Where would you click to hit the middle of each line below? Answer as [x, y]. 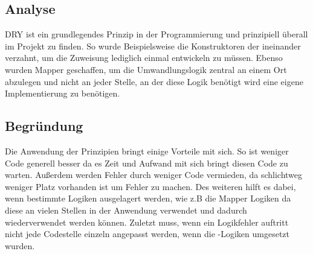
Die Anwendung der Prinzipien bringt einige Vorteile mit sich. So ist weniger [147, 151]
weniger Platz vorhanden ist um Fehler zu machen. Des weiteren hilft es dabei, [150, 186]
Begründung [44, 126]
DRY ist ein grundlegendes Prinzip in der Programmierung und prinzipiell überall [156, 34]
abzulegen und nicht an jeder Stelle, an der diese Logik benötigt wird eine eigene [154, 81]
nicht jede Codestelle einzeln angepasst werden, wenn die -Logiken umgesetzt [147, 234]
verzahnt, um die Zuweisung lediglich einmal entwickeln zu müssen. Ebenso [144, 58]
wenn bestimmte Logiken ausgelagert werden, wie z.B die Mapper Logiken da [148, 198]
